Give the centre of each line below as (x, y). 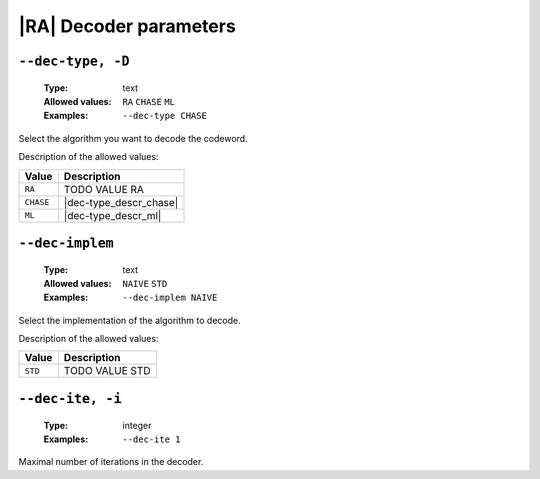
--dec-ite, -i (70, 398)
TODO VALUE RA (104, 189)
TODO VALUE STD (107, 371)
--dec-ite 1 (151, 439)
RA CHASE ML (148, 101)
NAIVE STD (145, 283)
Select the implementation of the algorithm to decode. (129, 320)
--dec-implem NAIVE (170, 298)
